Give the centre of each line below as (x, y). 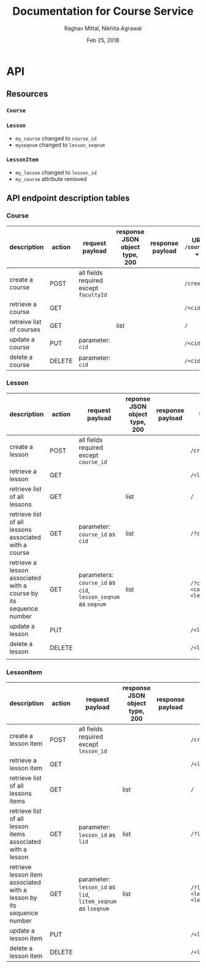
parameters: (96, 575)
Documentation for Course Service (103, 11)
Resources (27, 94)
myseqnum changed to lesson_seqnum (60, 145)
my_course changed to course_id (56, 138)
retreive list (25, 321)
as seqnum (92, 604)
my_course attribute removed (51, 179)
